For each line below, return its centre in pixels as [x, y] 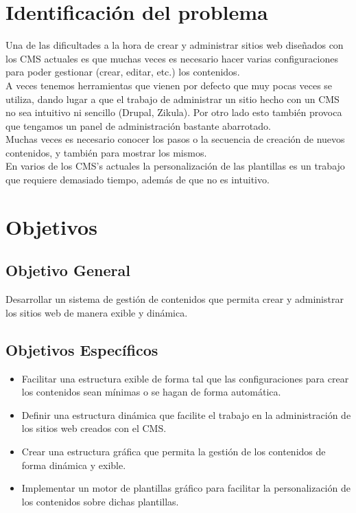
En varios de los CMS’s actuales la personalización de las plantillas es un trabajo [175, 166]
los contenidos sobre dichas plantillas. [100, 501]
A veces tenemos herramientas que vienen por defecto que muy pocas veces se [169, 85]
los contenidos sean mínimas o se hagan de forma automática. [151, 392]
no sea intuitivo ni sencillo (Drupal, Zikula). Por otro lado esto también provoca [174, 112]
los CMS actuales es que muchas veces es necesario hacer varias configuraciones [172, 58]
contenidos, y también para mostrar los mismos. [106, 152]
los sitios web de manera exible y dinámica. [97, 312]
